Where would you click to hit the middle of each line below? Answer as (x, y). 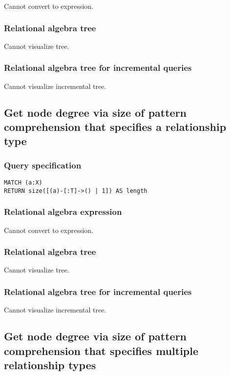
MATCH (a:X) (23, 183)
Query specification (43, 165)
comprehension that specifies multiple (101, 350)
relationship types (50, 365)
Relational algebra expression (63, 212)
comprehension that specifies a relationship (115, 126)
